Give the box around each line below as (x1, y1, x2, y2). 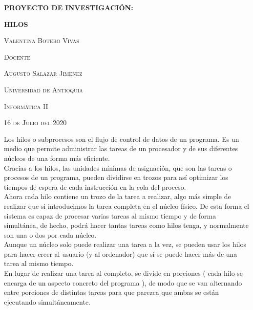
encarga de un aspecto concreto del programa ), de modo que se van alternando (4, 277, 242, 288)
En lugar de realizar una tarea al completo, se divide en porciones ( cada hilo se (4, 268, 243, 278)
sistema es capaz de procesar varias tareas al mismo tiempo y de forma (4, 210, 216, 221)
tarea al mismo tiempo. (4, 258, 74, 268)
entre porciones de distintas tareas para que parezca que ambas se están (4, 287, 219, 297)
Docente (4, 51, 31, 62)
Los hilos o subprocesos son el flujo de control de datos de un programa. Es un (4, 133, 239, 144)
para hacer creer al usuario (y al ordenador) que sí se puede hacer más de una (4, 248, 237, 259)
